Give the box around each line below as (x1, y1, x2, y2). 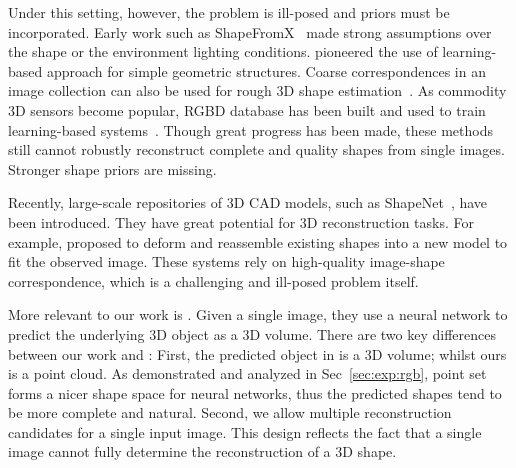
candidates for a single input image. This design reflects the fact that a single (8, 421, 482, 442)
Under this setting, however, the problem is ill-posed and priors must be (8, 2, 450, 22)
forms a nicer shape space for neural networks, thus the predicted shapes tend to (8, 382, 502, 403)
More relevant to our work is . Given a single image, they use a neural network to (8, 304, 508, 325)
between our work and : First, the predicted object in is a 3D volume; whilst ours (8, 343, 507, 364)
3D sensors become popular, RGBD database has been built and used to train (8, 99, 486, 120)
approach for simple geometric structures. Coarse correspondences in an (46, 60, 486, 81)
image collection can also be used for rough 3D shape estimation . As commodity (8, 80, 507, 101)
